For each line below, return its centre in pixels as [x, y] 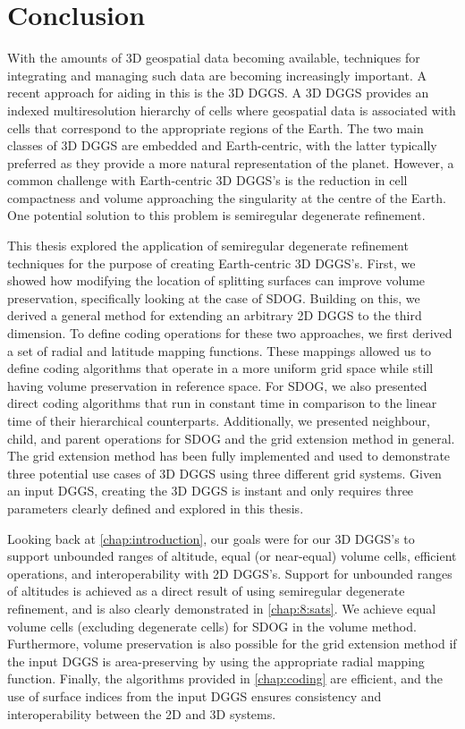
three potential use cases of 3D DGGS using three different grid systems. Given [224, 473]
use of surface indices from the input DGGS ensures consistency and [194, 695]
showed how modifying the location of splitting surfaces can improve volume [216, 280]
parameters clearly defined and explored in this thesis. [156, 508]
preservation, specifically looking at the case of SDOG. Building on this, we [214, 297]
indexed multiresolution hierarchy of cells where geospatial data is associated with [232, 110]
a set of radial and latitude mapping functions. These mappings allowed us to [220, 350]
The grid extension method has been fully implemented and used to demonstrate [229, 456]
